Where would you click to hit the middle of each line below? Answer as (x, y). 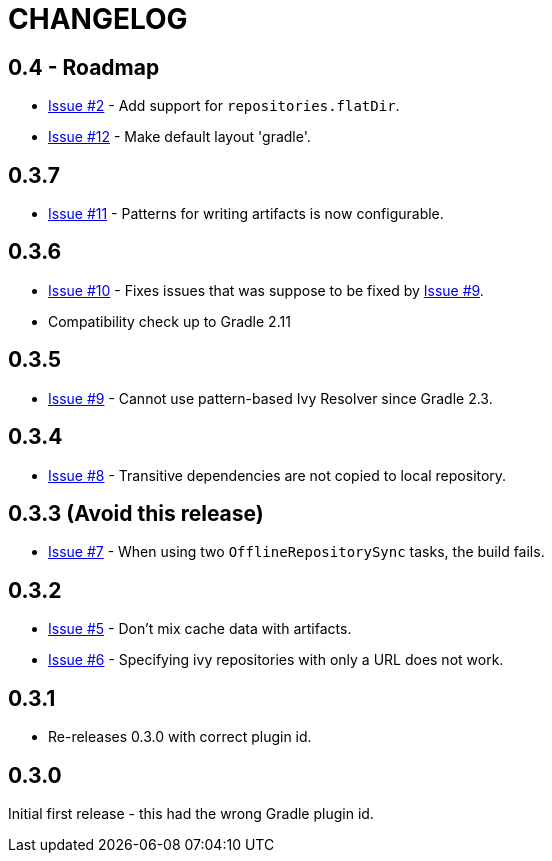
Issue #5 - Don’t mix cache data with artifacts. (200, 629)
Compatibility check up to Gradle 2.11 (169, 321)
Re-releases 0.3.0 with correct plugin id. (180, 737)
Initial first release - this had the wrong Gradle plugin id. (191, 813)
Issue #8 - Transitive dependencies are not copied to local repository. (277, 475)
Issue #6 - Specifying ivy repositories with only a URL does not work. (276, 660)
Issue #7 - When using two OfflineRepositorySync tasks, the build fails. (296, 552)
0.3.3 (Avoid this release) (136, 513)
